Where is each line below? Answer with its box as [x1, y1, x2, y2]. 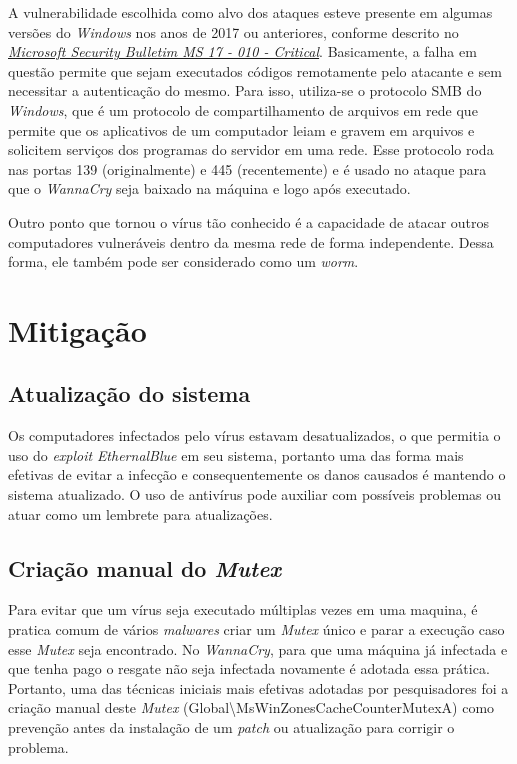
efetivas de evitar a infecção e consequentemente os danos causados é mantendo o [8, 464, 506, 485]
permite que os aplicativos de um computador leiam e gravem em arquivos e [8, 119, 475, 140]
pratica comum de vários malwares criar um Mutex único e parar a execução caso [8, 619, 505, 640]
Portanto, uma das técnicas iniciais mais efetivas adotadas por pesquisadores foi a [8, 677, 509, 698]
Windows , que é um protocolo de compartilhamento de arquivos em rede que [8, 99, 478, 120]
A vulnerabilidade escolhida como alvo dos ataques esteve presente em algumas [8, 2, 493, 22]
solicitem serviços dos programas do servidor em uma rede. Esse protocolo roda [8, 139, 494, 160]
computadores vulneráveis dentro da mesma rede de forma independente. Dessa [8, 231, 494, 252]
